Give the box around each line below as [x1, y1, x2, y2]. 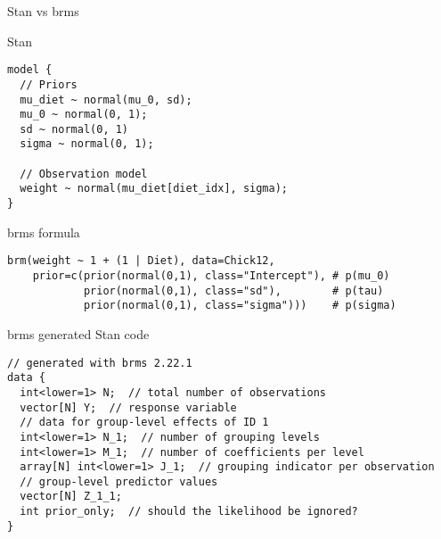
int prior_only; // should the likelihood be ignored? [20, 505, 358, 518]
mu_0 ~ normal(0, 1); [20, 108, 148, 121]
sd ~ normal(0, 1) [20, 122, 129, 136]
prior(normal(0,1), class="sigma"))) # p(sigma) [83, 299, 396, 312]
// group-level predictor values [20, 475, 218, 488]
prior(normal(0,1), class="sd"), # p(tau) [83, 284, 384, 297]
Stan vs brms [7, 2, 79, 20]
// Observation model [20, 167, 148, 180]
